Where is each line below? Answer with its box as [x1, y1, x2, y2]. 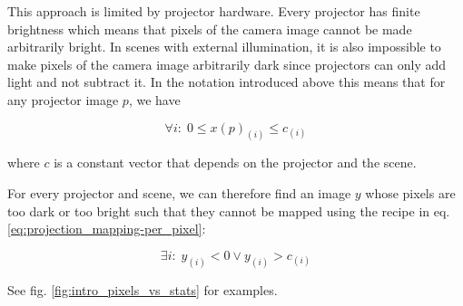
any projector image [7, 90, 119, 109]
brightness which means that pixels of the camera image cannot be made [7, 19, 412, 38]
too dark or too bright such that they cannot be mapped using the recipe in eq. [7, 201, 450, 220]
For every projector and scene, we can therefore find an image [7, 184, 351, 203]
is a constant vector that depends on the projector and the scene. [54, 153, 417, 172]
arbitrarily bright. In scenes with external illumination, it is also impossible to [7, 37, 441, 56]
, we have [128, 90, 181, 109]
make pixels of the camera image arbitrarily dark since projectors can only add [7, 54, 447, 73]
